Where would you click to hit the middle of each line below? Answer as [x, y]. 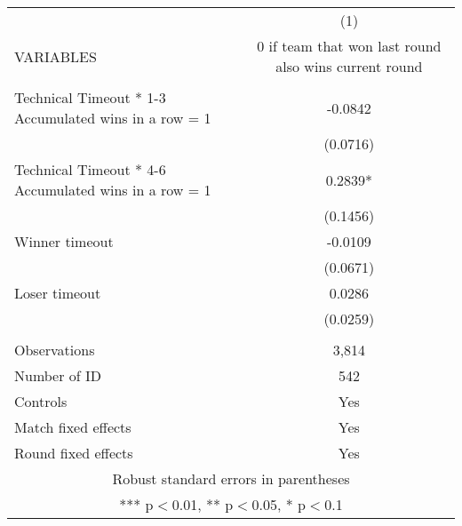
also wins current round [349, 66]
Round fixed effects [74, 453]
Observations [55, 350]
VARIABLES [56, 56]
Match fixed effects [73, 427]
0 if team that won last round [349, 46]
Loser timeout [58, 293]
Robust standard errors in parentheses [231, 478]
